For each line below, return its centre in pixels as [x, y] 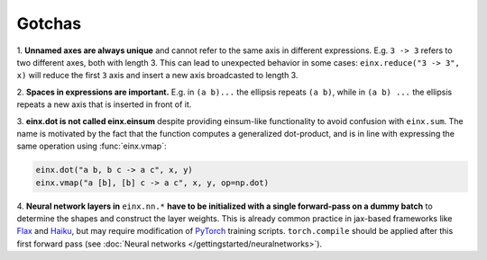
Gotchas [49, 23]
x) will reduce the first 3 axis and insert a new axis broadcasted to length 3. [157, 76]
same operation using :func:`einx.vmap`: [92, 146]
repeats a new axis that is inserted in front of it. [104, 104]
